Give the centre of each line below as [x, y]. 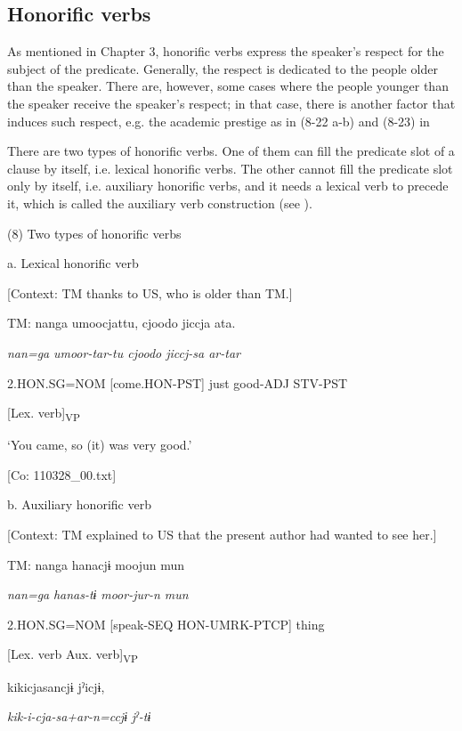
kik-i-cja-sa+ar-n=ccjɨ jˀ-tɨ [79, 716]
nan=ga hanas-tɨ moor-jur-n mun [98, 594]
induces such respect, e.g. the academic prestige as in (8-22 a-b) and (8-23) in [219, 121]
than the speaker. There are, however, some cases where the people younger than [228, 86]
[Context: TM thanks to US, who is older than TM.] [150, 292]
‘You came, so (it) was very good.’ [100, 445]
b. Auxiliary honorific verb [79, 504]
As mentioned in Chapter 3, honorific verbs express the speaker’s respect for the [226, 51]
